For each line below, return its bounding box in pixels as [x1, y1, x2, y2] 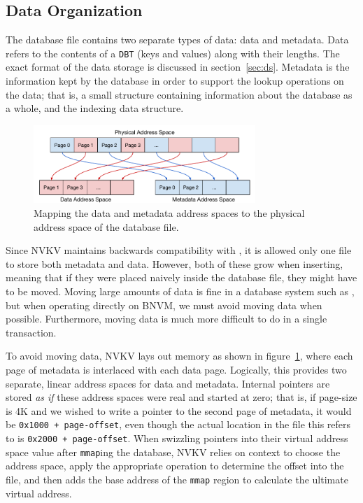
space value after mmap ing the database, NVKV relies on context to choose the [6, 444, 341, 459]
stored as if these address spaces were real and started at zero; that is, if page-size [6, 390, 357, 404]
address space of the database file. [34, 219, 179, 234]
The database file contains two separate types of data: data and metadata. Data [6, 32, 349, 47]
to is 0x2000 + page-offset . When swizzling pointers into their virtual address [6, 431, 348, 446]
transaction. [6, 325, 57, 339]
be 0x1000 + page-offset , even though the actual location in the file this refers [6, 417, 351, 432]
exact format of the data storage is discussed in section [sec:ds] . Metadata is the [6, 59, 350, 74]
